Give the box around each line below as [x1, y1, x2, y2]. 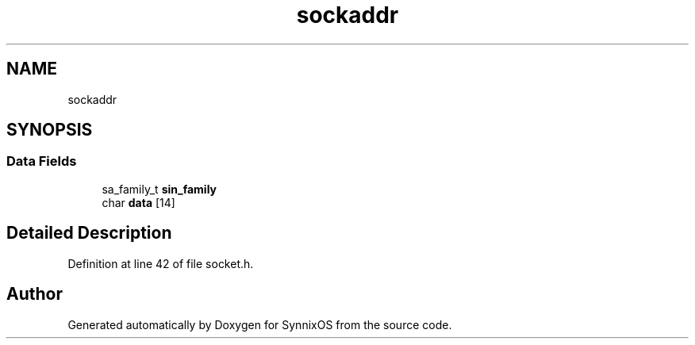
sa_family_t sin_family [102, 182, 217, 196]
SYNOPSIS [6, 120, 93, 140]
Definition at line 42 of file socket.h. [67, 256, 254, 270]
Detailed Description [6, 223, 172, 243]
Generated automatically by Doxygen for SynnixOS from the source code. [67, 317, 452, 332]
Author [6, 284, 63, 305]
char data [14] [102, 195, 175, 209]
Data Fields [6, 153, 77, 170]
